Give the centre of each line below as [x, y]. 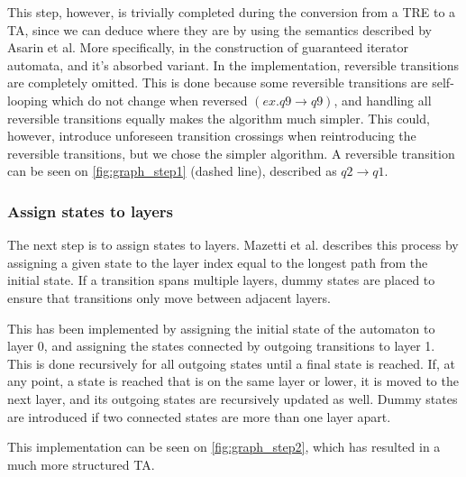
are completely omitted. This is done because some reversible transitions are [218, 83]
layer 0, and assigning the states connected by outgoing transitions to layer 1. [221, 346]
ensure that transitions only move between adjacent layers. [169, 297]
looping [27, 100]
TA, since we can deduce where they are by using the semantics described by [219, 29]
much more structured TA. [81, 464]
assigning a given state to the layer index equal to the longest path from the [218, 262]
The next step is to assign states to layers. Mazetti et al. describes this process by [233, 245]
